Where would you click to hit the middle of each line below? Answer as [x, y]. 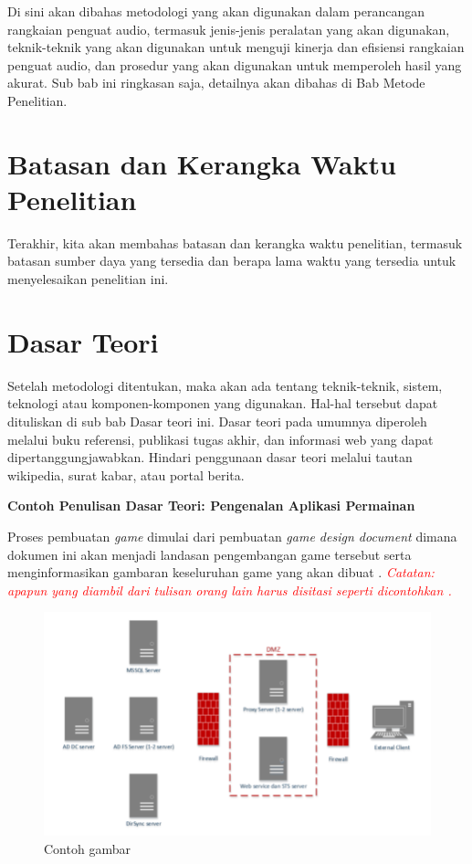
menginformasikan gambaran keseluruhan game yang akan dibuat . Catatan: [221, 572]
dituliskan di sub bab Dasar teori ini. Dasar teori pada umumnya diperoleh [217, 421]
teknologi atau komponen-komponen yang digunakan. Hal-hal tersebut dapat [223, 403]
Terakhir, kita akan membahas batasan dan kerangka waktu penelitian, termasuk [235, 242]
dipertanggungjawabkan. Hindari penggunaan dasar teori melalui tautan [210, 457]
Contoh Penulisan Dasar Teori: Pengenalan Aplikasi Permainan [211, 506]
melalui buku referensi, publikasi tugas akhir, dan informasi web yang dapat [220, 439]
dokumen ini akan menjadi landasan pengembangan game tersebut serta [210, 554]
